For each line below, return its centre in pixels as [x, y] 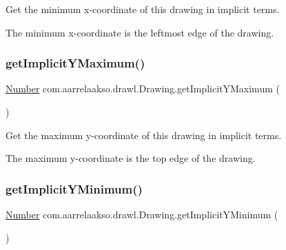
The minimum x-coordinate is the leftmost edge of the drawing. [140, 32]
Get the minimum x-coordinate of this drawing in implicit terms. [143, 9]
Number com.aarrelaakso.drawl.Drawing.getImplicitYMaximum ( [143, 88]
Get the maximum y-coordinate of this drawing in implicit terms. [144, 135]
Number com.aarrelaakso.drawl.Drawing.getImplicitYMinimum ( [142, 214]
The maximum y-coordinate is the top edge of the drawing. [131, 158]
